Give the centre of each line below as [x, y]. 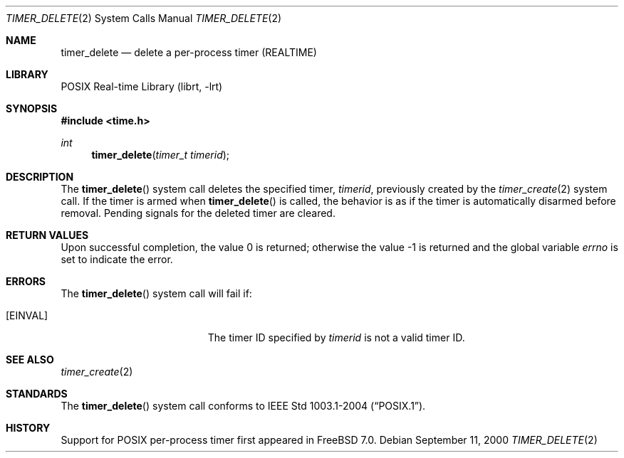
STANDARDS [37, 394]
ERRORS [26, 281]
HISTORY [28, 428]
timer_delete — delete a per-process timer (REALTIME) [189, 52]
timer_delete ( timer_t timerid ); [161, 155]
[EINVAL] [27, 315]
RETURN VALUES [47, 235]
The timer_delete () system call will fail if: [156, 293]
